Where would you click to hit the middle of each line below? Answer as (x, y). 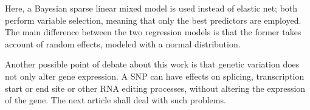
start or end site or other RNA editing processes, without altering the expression (155, 88)
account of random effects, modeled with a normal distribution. (123, 43)
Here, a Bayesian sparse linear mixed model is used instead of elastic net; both (151, 8)
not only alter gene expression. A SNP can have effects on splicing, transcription (155, 76)
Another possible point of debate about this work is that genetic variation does (152, 64)
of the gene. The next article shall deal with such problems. (115, 100)
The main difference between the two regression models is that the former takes (153, 32)
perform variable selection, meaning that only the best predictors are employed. (153, 20)
